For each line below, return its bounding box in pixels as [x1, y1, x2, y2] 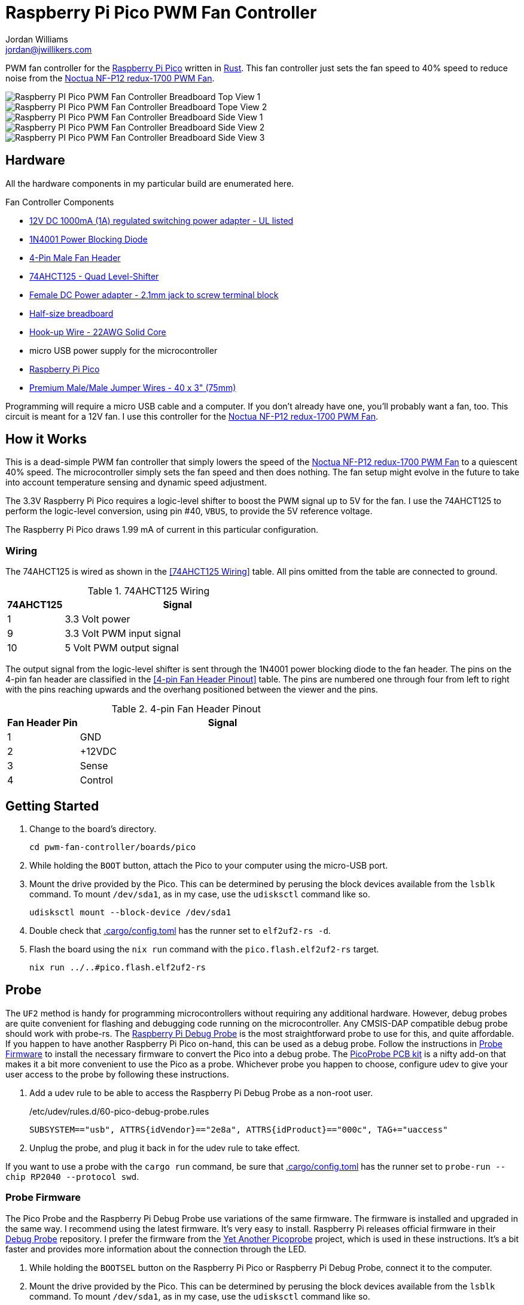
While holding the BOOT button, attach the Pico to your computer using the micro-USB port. [29, 860, 388, 871]
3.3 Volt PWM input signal [65, 627, 181, 640]
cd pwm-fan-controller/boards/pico [29, 842, 196, 852]
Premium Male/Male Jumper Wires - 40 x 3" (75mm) [29, 382, 236, 393]
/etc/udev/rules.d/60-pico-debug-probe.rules [29, 1106, 209, 1116]
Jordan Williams [5, 34, 68, 44]
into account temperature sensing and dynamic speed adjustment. [5, 477, 267, 488]
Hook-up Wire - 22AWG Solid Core [29, 326, 166, 337]
